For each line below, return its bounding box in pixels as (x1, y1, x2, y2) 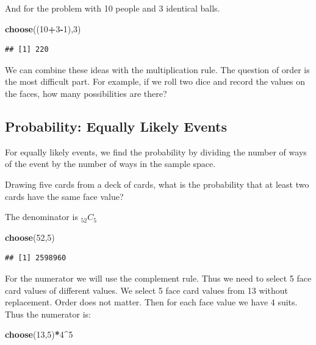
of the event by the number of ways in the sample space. (5, 157, 216, 170)
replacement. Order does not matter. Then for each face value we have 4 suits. (5, 296, 298, 308)
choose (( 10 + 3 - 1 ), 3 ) (5, 22, 81, 35)
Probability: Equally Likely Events (5, 116, 227, 135)
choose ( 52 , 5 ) (5, 230, 55, 243)
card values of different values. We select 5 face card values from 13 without (5, 283, 288, 296)
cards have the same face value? (5, 190, 124, 202)
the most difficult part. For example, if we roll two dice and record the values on (5, 75, 306, 88)
